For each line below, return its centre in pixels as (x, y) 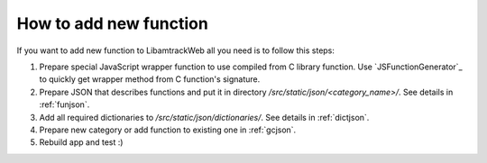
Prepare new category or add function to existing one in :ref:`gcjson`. (168, 130)
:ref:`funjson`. (64, 104)
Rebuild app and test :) (81, 142)
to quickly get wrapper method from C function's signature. (150, 79)
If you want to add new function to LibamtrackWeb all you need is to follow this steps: (176, 50)
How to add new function (113, 23)
